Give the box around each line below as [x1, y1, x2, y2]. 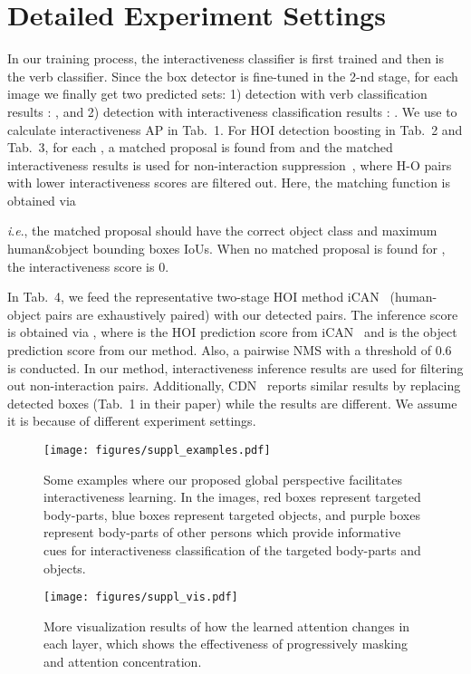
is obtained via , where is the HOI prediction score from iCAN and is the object [7, 323, 457, 342]
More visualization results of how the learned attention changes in [43, 616, 410, 635]
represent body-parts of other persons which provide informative [43, 523, 401, 542]
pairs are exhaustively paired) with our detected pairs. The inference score [44, 304, 458, 323]
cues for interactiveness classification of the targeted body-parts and [43, 541, 421, 560]
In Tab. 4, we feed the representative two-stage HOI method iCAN [7, 287, 380, 306]
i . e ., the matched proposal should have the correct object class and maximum [7, 221, 437, 240]
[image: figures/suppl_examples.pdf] [43, 444, 271, 457]
